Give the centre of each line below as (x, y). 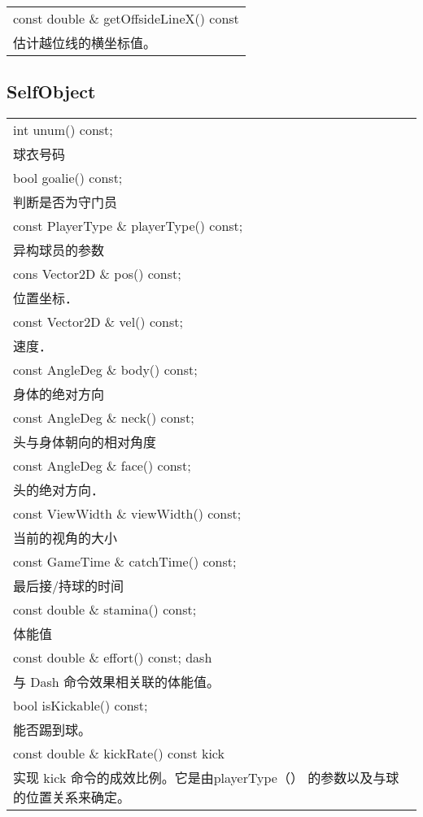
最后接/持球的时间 (69, 586)
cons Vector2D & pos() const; (97, 274)
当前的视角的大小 (65, 538)
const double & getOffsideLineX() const (126, 18)
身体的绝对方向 (59, 394)
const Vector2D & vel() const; (98, 322)
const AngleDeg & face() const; (102, 466)
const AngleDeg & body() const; (105, 370)
